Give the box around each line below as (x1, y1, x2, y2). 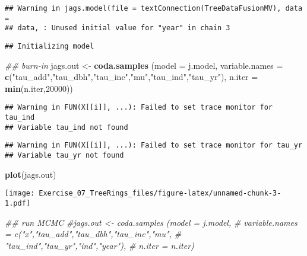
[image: (5, 189, 35, 198)
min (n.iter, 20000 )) (5, 82, 73, 94)
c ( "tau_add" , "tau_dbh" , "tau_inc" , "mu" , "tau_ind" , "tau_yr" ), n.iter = (5, 71, 258, 83)
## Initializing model (5, 41, 94, 50)
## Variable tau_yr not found (5, 151, 124, 160)
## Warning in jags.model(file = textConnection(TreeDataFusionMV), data (5, 4, 303, 12)
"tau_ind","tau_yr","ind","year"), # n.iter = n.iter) (5, 239, 194, 251)
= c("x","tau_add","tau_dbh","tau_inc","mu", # (5, 228, 182, 240)
